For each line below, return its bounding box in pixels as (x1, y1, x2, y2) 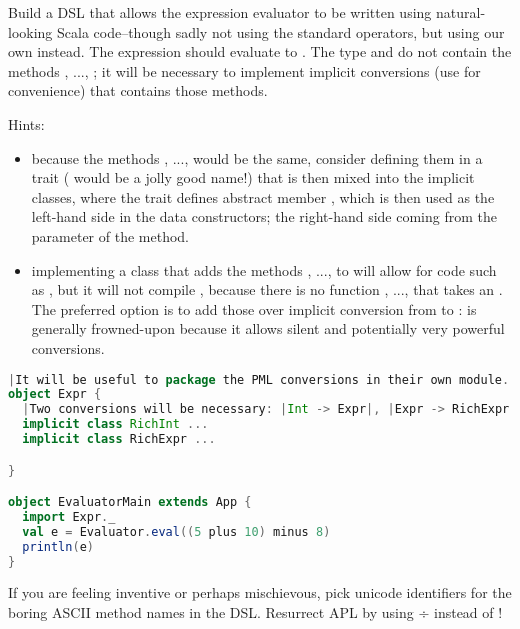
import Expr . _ (22, 509, 116, 524)
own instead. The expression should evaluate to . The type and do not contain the (8, 41, 512, 62)
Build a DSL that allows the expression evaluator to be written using (8, 2, 432, 22)
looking (8, 21, 53, 42)
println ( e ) (22, 539, 94, 554)
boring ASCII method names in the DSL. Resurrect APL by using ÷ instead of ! (8, 602, 503, 623)
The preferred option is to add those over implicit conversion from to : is (31, 298, 477, 319)
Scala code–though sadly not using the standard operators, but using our (57, 21, 505, 42)
